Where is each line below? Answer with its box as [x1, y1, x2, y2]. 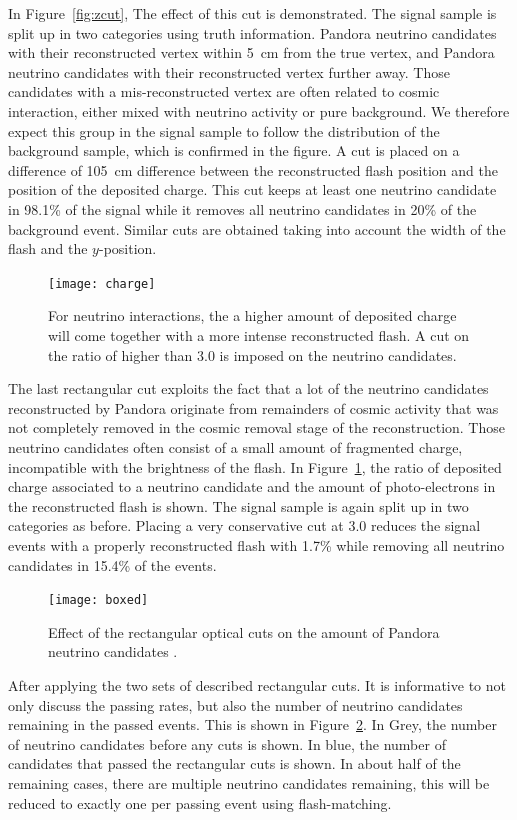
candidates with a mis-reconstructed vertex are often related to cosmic [8, 81, 440, 102]
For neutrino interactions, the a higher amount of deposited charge [48, 305, 457, 326]
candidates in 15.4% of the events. [8, 554, 217, 575]
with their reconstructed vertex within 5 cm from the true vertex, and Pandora [8, 42, 495, 63]
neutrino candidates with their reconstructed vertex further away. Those [8, 61, 450, 82]
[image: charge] [48, 276, 156, 291]
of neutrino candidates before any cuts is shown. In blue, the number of [8, 733, 446, 754]
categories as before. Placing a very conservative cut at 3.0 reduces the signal [8, 515, 481, 536]
